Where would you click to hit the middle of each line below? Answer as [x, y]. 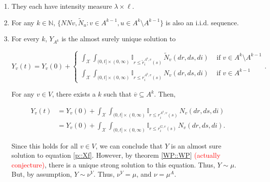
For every [25, 39]
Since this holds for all [45, 145]
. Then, [165, 94]
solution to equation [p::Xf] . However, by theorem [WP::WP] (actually [116, 155]
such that [118, 94]
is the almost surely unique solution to [119, 39]
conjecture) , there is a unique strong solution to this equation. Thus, [113, 164]
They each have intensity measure [62, 6]
